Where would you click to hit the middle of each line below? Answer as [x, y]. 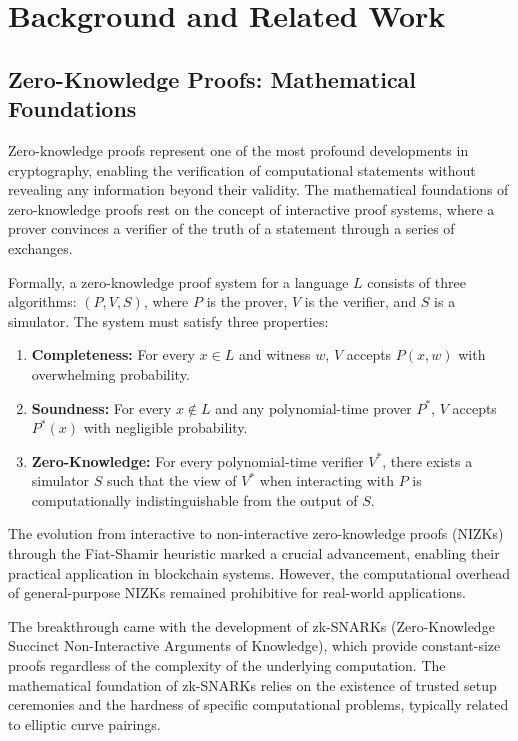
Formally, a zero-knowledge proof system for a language [178, 281]
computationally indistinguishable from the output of [194, 499]
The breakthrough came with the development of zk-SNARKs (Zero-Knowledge [251, 625]
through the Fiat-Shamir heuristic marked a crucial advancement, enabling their [254, 553]
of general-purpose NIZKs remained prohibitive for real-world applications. [237, 592]
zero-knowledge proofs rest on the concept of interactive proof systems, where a [251, 208]
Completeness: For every [113, 354]
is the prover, [247, 301]
